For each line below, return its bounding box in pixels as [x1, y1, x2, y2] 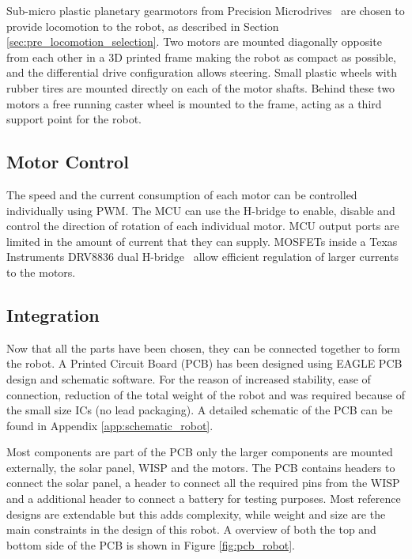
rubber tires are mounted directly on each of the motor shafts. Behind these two [6, 79, 395, 96]
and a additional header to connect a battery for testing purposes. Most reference [6, 490, 401, 507]
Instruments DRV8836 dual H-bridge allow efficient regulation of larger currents [6, 248, 399, 265]
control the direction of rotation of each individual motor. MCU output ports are [6, 217, 399, 234]
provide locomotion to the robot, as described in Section [6, 17, 279, 34]
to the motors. [6, 263, 76, 280]
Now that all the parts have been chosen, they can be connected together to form [6, 339, 401, 356]
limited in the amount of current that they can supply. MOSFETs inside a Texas [6, 232, 398, 249]
